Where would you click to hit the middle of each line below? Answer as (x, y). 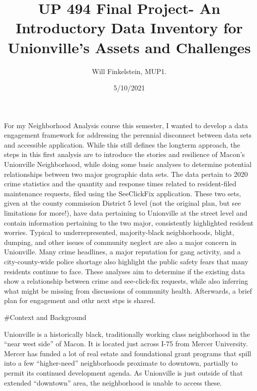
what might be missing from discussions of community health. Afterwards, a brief (128, 290)
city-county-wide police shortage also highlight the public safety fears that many (126, 261)
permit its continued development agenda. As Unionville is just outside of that (124, 372)
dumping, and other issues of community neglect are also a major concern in (120, 242)
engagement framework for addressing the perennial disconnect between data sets (128, 135)
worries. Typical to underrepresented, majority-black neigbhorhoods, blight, (119, 232)
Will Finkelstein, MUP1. (129, 71)
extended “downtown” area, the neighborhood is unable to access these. (113, 382)
